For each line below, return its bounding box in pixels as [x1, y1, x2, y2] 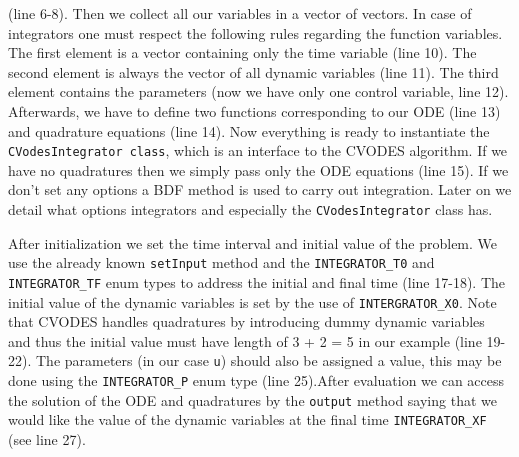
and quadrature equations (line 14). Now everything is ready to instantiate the [8, 120, 490, 141]
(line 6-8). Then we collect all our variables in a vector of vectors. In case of [8, 3, 472, 23]
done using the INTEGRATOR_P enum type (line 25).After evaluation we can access [8, 370, 505, 391]
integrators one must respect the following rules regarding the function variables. [8, 22, 503, 43]
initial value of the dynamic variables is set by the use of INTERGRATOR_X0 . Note [8, 291, 497, 312]
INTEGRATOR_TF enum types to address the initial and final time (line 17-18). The [8, 271, 506, 292]
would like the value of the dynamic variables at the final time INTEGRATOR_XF [8, 409, 487, 430]
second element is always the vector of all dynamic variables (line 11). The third [8, 61, 499, 82]
